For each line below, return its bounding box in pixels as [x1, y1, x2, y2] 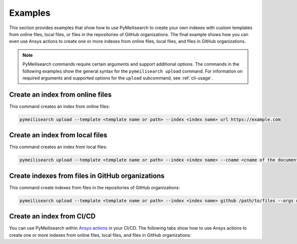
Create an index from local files [9, 131, 107, 139]
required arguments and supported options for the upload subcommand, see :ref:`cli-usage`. [22, 75, 213, 81]
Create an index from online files [9, 90, 112, 99]
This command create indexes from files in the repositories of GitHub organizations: [9, 184, 180, 190]
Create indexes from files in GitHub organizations [9, 171, 165, 180]
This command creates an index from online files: [9, 103, 110, 109]
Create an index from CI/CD [9, 212, 96, 221]
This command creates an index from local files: [9, 144, 107, 150]
